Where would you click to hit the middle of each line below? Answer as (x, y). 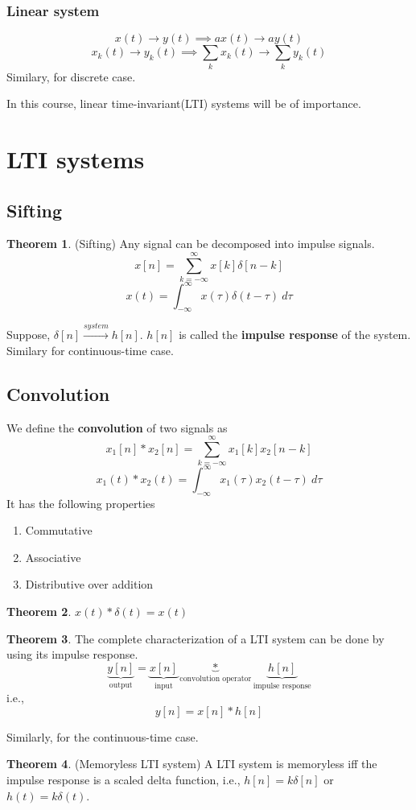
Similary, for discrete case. (71, 76)
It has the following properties (81, 503)
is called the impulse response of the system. (295, 335)
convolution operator (216, 678)
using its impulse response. (72, 654)
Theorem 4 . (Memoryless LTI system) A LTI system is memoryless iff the (192, 764)
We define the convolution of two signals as (117, 427)
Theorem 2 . (39, 611)
